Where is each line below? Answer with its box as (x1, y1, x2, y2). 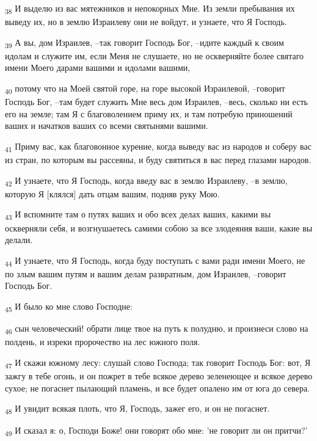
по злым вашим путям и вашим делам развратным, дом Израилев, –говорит (5, 267, 286, 280)
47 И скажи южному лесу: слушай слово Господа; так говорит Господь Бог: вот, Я (5, 355, 311, 370)
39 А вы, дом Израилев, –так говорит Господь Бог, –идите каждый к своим (5, 35, 284, 50)
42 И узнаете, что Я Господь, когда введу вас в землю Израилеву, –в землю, (5, 173, 288, 188)
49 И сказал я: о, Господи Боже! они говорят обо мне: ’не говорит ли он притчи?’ (5, 424, 308, 439)
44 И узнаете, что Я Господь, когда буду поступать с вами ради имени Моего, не (5, 253, 305, 268)
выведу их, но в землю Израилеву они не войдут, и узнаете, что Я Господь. (5, 15, 287, 28)
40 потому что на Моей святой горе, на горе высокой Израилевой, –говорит (5, 82, 285, 96)
